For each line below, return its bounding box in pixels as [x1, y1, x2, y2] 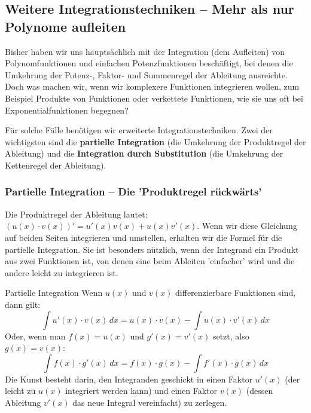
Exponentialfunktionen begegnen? [5, 103, 129, 116]
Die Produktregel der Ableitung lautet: [5, 207, 148, 220]
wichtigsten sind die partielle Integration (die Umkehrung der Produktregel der [5, 135, 306, 148]
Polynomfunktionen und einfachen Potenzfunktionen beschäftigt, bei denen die [5, 57, 293, 69]
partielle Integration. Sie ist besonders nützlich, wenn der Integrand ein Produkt [5, 243, 299, 255]
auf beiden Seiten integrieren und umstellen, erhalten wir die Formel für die [5, 231, 282, 243]
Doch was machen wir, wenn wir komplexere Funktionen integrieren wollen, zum [5, 80, 300, 93]
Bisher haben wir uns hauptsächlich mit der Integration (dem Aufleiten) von [5, 45, 285, 57]
